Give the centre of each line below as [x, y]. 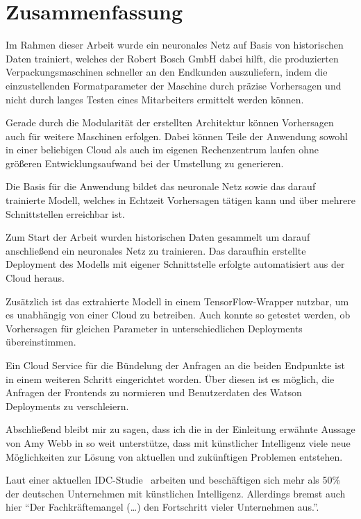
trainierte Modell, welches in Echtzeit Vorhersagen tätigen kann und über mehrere [180, 200]
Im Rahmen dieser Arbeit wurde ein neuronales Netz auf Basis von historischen [175, 45]
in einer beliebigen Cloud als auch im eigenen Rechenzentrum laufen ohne [162, 150]
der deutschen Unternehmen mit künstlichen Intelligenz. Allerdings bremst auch [176, 493]
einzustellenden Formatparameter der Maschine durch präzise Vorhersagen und [174, 85]
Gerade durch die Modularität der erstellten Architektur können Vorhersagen [170, 122]
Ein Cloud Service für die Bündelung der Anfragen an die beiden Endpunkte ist [175, 365]
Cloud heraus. [35, 278]
